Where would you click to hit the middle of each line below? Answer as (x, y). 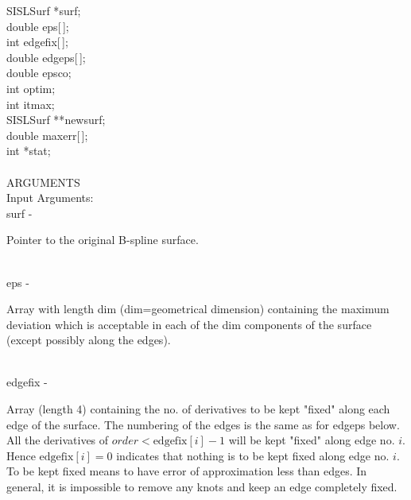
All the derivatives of (58, 440)
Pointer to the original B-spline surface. (103, 240)
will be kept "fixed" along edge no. (312, 440)
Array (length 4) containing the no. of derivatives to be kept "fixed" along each (198, 409)
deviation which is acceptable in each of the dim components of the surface (189, 324)
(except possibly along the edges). (89, 340)
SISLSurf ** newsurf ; (56, 120)
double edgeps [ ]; (46, 57)
